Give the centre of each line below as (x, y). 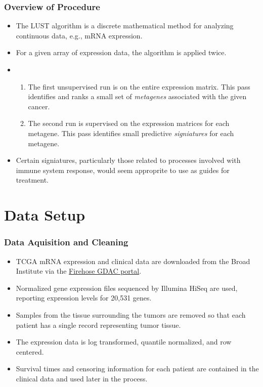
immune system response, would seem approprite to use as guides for (123, 170)
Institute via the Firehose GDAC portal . (79, 271)
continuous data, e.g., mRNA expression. (79, 35)
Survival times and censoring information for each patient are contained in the (137, 369)
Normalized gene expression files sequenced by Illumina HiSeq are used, (127, 288)
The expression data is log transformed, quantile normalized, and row (124, 342)
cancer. (39, 106)
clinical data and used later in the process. (82, 378)
